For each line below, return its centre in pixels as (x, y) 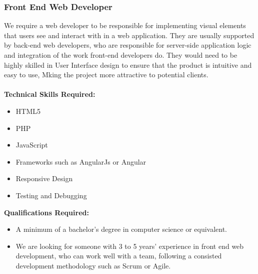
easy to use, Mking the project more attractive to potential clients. (106, 75)
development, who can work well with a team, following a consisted (119, 256)
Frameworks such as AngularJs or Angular (81, 161)
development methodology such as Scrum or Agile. (93, 265)
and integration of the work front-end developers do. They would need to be (121, 55)
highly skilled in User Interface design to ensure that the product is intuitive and (128, 64)
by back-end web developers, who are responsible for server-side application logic (128, 45)
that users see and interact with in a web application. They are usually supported (129, 35)
